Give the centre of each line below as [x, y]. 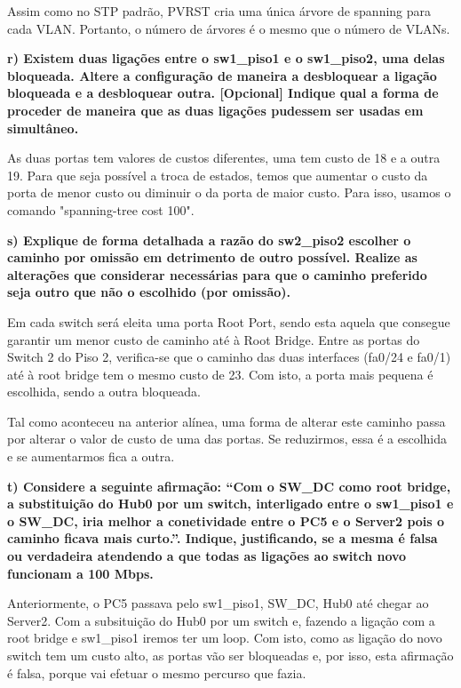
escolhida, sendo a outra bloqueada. [104, 392]
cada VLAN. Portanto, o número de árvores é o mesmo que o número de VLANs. [229, 28]
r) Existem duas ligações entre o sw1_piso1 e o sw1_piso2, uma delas [226, 58]
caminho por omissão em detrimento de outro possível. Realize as [212, 257]
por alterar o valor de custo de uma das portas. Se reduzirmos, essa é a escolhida [227, 439]
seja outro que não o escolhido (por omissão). [149, 292]
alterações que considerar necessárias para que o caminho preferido [217, 274]
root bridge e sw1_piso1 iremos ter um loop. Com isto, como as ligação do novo [225, 638]
